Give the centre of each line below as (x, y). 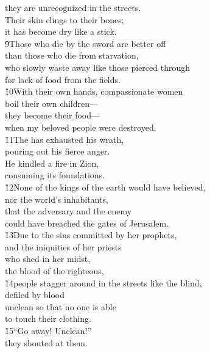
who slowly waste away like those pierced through (97, 67)
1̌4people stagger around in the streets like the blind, (103, 282)
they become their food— (52, 115)
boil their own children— (51, 103)
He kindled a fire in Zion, (52, 163)
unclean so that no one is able (61, 306)
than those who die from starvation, (72, 55)
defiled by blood (35, 295)
